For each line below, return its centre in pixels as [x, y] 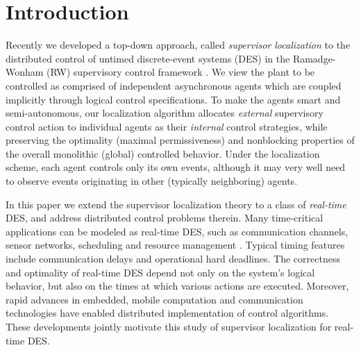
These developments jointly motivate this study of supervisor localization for [169, 326]
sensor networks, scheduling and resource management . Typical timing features [175, 245]
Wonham [25, 72]
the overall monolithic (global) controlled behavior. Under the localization [163, 153]
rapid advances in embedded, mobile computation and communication [154, 299]
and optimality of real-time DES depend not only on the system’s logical [160, 272]
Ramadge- [314, 58]
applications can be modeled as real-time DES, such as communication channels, [177, 231]
